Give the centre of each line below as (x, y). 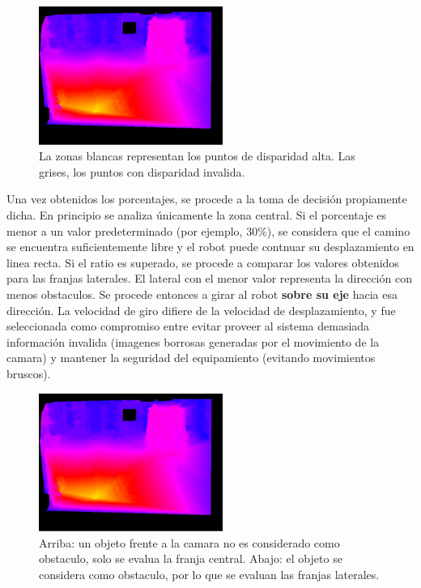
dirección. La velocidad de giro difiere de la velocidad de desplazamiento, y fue (201, 310)
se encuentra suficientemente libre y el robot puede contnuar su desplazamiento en (210, 247)
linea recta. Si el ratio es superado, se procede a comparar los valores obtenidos (203, 262)
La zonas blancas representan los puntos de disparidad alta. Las (197, 156)
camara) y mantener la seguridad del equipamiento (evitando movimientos (191, 358)
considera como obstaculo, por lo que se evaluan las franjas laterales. (209, 574)
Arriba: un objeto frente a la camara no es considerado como (189, 542)
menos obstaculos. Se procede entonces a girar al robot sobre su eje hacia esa (202, 294)
